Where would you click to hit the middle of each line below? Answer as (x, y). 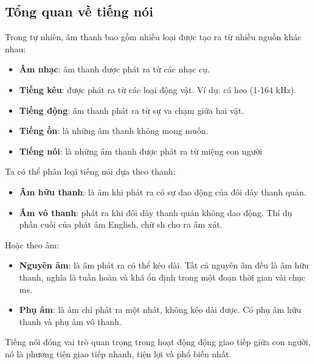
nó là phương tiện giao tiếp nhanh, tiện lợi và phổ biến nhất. (118, 353)
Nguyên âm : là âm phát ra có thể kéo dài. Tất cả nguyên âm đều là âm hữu (164, 265)
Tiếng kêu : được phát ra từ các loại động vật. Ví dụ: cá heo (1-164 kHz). (157, 89)
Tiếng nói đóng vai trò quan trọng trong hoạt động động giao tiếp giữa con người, (158, 342)
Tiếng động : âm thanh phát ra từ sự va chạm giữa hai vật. (132, 110)
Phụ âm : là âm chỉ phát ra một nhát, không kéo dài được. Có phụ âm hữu (160, 310)
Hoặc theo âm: (32, 244)
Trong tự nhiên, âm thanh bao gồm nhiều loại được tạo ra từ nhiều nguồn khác (153, 37)
